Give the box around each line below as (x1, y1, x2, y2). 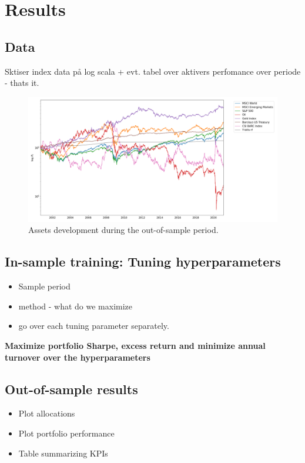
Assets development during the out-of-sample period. (28, 224, 219, 236)
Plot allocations (18, 407, 75, 419)
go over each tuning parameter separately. (18, 319, 169, 332)
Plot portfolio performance (18, 427, 115, 439)
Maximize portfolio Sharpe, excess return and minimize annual (5, 339, 266, 351)
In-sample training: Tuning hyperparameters (5, 252, 281, 271)
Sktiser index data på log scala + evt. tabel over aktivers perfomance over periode (5, 65, 301, 77)
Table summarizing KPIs (18, 447, 108, 459)
